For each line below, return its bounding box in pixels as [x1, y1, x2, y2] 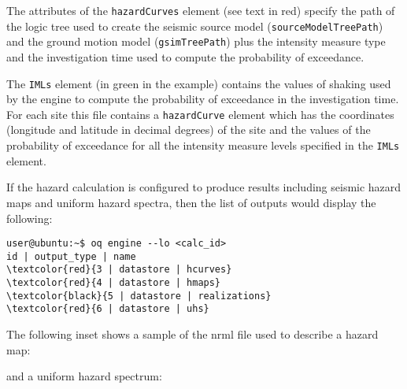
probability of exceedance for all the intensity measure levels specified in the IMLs [6, 137, 400, 154]
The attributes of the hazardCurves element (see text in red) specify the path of [6, 2, 395, 18]
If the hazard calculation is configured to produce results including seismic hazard [6, 179, 401, 195]
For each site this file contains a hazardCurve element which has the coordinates [6, 106, 394, 122]
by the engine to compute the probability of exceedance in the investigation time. [6, 91, 399, 107]
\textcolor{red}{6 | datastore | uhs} [6, 303, 209, 315]
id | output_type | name [6, 250, 136, 262]
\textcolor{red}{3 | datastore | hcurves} [6, 264, 232, 276]
